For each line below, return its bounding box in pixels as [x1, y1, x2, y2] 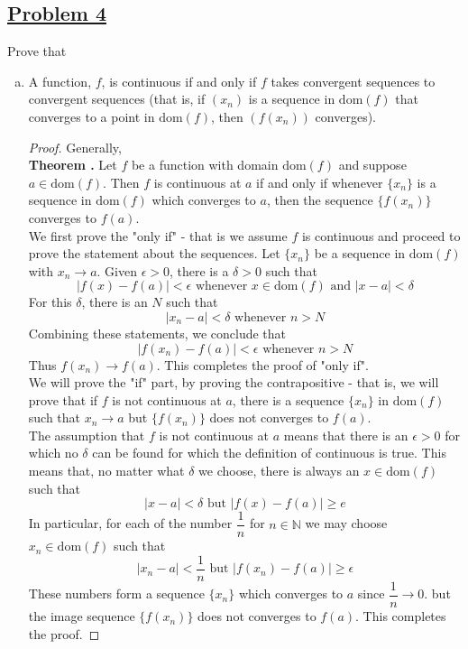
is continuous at [153, 172, 242, 191]
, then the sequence [266, 190, 373, 209]
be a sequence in [314, 244, 406, 263]
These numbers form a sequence [28, 584, 205, 603]
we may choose [305, 514, 388, 533]
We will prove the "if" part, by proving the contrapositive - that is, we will [28, 373, 439, 392]
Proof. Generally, [28, 137, 122, 156]
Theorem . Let [28, 155, 117, 174]
